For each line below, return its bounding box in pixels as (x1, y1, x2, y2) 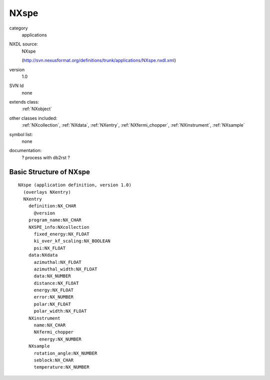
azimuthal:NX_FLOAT (33, 259, 82, 265)
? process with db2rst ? (21, 154, 70, 160)
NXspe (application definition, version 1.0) (18, 182, 132, 188)
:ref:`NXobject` (21, 106, 52, 112)
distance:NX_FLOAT (33, 280, 79, 286)
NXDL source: (9, 41, 38, 47)
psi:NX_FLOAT (33, 245, 66, 251)
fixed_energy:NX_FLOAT (33, 231, 89, 237)
